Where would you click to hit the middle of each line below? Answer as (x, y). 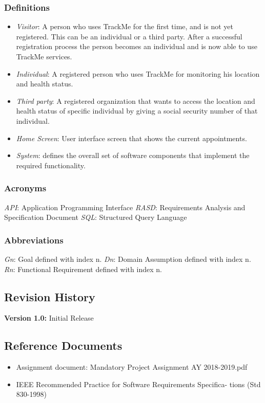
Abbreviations (34, 240)
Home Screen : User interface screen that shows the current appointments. (131, 138)
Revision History (50, 296)
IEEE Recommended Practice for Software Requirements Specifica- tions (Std (138, 384)
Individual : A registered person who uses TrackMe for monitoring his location (138, 73)
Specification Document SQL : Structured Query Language (96, 217)
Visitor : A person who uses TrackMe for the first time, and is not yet (125, 26)
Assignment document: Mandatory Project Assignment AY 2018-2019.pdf (132, 367)
